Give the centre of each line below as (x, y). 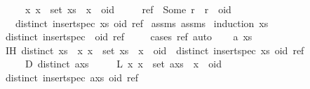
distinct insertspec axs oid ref (72, 77)
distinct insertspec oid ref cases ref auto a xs (129, 37)
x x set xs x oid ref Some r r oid (128, 9)
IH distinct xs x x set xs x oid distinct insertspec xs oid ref (155, 50)
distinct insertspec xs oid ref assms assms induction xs (142, 23)
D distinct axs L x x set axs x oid (123, 64)
